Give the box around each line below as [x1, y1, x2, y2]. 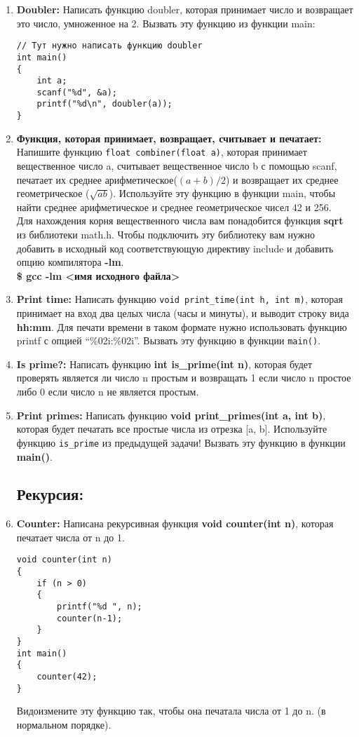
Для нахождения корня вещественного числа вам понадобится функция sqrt [16, 213, 344, 228]
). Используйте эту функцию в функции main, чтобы [109, 186, 336, 201]
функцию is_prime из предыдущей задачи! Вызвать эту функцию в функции [16, 435, 346, 449]
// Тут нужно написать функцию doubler [16, 41, 203, 51]
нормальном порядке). [16, 717, 111, 731]
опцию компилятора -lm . [16, 255, 124, 269]
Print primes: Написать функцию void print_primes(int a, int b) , [16, 407, 326, 422]
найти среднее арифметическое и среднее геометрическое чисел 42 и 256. [16, 199, 332, 214]
